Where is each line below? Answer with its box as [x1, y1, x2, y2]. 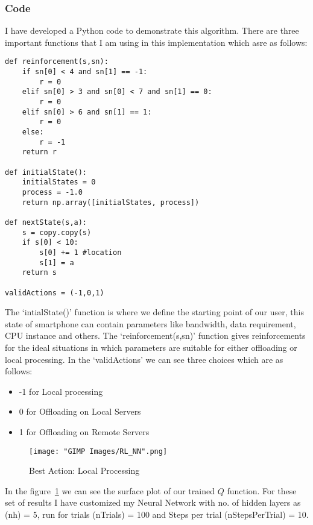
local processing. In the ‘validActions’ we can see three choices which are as [5, 353, 283, 365]
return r [22, 148, 57, 157]
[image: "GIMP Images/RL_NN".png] [29, 447, 168, 456]
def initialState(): [5, 168, 87, 177]
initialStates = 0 [22, 178, 96, 187]
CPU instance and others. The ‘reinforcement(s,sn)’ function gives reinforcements [5, 329, 306, 342]
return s [22, 268, 57, 277]
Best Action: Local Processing [29, 464, 140, 477]
